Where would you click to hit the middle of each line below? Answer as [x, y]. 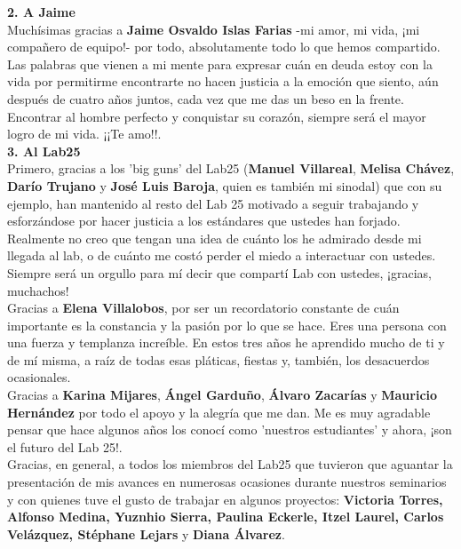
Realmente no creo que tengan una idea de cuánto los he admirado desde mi [215, 238]
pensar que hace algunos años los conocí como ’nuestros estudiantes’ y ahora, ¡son [230, 430]
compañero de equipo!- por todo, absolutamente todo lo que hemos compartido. [224, 47]
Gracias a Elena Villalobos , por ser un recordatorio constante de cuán [203, 308]
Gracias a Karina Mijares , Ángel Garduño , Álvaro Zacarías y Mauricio [223, 395]
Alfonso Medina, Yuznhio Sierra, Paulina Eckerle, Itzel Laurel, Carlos [226, 517]
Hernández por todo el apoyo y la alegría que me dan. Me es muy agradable [219, 412]
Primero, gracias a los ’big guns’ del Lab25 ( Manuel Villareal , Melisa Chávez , [231, 168]
